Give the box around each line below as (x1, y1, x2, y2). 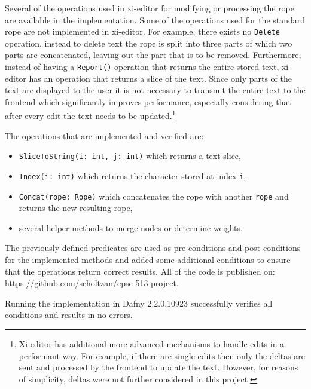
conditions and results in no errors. (5, 308, 133, 321)
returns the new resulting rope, (19, 201, 133, 214)
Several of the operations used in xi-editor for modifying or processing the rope (5, 2, 295, 14)
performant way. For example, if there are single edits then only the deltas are (19, 349, 306, 362)
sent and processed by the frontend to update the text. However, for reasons (19, 361, 298, 373)
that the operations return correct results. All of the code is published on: (5, 265, 275, 277)
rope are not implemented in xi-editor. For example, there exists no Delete (5, 25, 280, 38)
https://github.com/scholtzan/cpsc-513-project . (5, 277, 179, 289)
